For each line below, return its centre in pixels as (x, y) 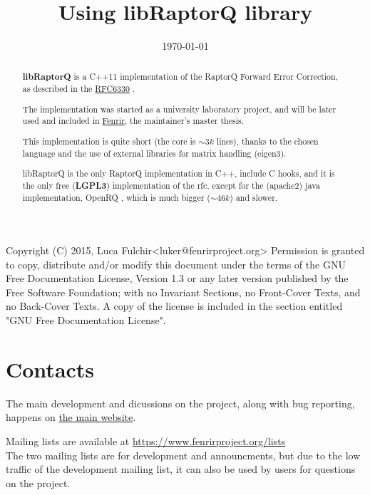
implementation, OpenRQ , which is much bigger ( (116, 198)
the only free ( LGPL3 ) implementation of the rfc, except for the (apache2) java (171, 185)
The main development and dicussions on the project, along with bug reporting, (180, 403)
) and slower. (254, 198)
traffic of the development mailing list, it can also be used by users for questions (181, 469)
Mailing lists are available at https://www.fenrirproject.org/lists (146, 441)
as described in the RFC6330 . (79, 89)
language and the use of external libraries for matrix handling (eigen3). (154, 153)
